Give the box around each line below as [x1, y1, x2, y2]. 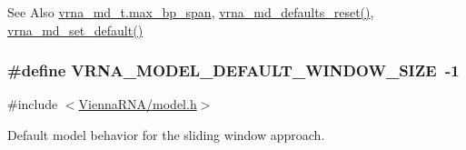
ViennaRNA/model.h [78, 95, 197, 114]
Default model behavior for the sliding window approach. [7, 125, 325, 144]
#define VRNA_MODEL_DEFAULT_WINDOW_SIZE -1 [7, 59, 460, 82]
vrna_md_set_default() [7, 20, 144, 39]
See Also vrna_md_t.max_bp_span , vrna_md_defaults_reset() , [7, 3, 374, 21]
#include [7, 95, 58, 114]
